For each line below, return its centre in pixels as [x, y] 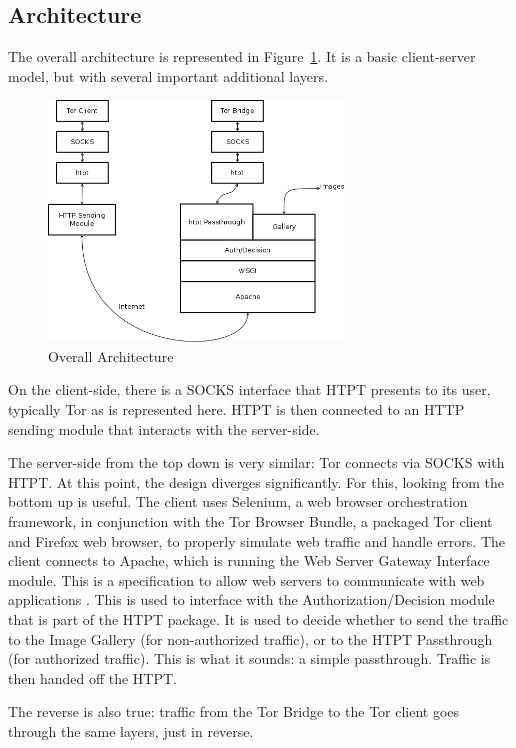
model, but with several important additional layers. [168, 75]
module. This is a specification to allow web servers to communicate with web [246, 579]
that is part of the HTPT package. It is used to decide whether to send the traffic [258, 619]
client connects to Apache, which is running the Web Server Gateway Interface [249, 560]
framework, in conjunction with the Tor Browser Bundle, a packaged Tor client [250, 521]
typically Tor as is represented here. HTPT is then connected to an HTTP [236, 409]
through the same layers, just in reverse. [131, 730]
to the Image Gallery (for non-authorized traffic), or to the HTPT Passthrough [250, 638]
